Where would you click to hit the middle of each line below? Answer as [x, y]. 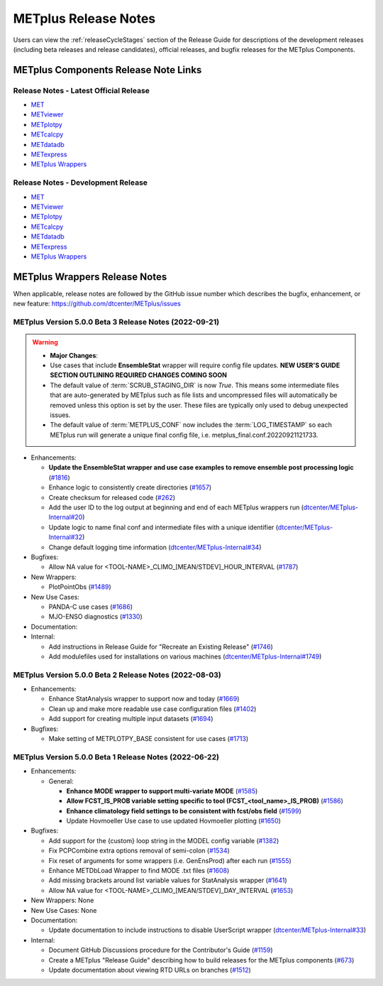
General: [61, 781]
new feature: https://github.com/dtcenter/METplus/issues [97, 304]
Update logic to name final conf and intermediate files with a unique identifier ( [163, 527]
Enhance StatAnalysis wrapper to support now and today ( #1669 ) [144, 699]
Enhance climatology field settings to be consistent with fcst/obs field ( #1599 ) [184, 811]
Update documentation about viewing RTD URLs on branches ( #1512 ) [150, 970]
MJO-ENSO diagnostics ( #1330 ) [96, 617]
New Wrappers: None [62, 900]
